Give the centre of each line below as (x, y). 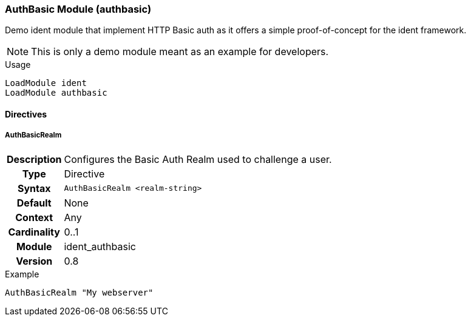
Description (34, 159)
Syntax (34, 188)
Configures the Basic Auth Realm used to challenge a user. (198, 159)
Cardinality (34, 232)
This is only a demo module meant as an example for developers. (180, 52)
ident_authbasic (100, 246)
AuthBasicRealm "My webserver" (79, 292)
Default (34, 203)
